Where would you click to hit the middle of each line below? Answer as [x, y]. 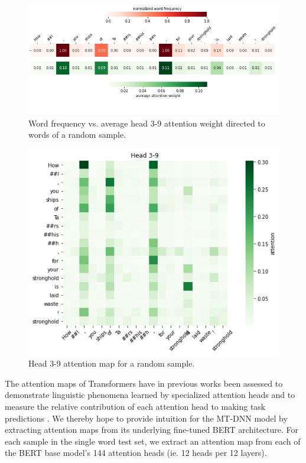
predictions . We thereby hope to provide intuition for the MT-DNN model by [146, 418]
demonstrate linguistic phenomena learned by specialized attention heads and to [150, 395]
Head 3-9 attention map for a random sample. [112, 363]
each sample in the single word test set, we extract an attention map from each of [153, 441]
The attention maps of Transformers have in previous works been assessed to [144, 383]
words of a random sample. [77, 135]
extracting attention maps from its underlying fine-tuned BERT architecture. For [152, 430]
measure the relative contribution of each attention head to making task [135, 406]
